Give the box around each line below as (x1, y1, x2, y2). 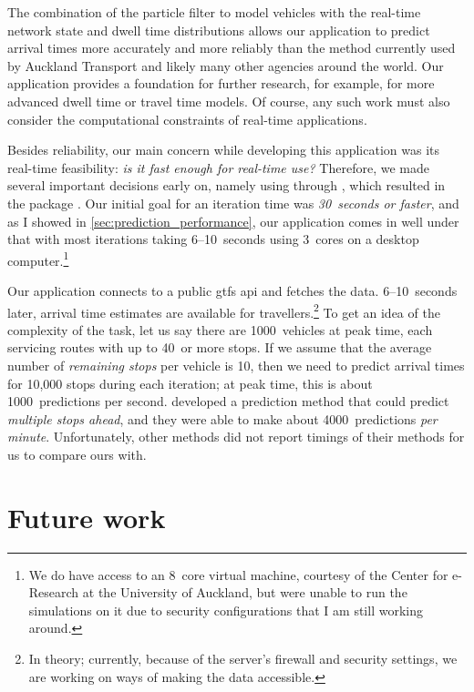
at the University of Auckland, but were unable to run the (82, 583, 407, 602)
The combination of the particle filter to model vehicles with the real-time (7, 3, 421, 21)
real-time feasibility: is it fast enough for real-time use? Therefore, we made (7, 158, 429, 177)
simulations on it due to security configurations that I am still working (28, 600, 423, 619)
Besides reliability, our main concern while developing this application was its (7, 140, 439, 159)
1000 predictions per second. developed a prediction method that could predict (7, 392, 449, 411)
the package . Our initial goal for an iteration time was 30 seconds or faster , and (7, 193, 459, 212)
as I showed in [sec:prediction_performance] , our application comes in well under (7, 211, 459, 230)
